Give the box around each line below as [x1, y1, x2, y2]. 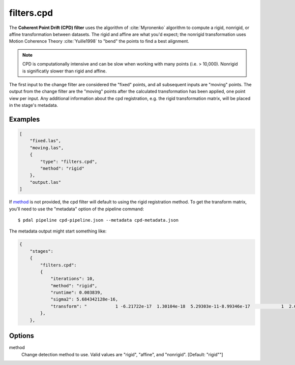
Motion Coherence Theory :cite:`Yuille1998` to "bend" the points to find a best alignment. [9, 38, 189, 44]
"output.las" [29, 179, 61, 185]
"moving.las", [29, 145, 64, 150]
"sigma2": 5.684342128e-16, [50, 297, 118, 302]
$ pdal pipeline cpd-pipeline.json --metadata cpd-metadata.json [18, 217, 179, 223]
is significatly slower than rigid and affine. [22, 68, 107, 74]
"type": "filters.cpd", [40, 159, 98, 165]
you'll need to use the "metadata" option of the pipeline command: [9, 206, 145, 212]
